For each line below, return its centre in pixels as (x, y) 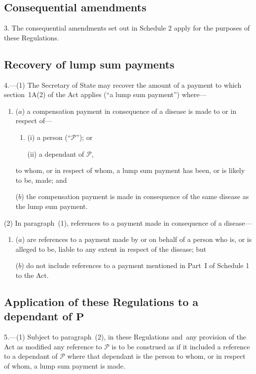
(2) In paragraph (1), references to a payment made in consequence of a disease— (128, 222)
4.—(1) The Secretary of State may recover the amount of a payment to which (123, 85)
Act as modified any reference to (53, 346)
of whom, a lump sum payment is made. (65, 365)
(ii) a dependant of (56, 153)
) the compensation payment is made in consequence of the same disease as (135, 196)
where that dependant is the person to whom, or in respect (156, 356)
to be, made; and (41, 180)
